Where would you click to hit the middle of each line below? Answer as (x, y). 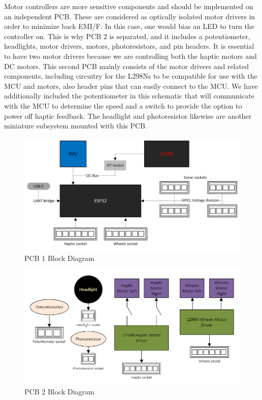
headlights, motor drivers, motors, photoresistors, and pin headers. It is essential (129, 46)
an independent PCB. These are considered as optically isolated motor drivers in (130, 16)
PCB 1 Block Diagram (59, 258)
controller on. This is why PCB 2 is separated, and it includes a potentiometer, (127, 36)
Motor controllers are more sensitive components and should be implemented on (129, 6)
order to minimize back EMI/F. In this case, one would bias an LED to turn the (129, 26)
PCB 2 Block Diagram (59, 391)
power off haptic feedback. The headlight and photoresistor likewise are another (128, 115)
